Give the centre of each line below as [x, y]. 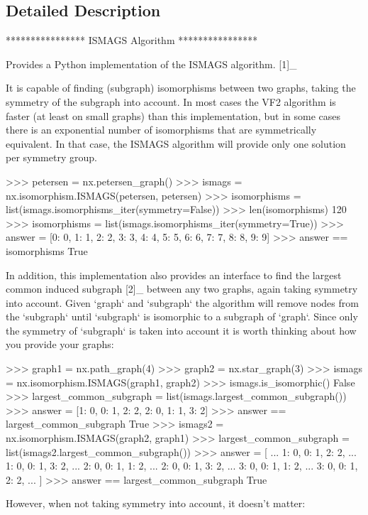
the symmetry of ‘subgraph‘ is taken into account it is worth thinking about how [181, 330]
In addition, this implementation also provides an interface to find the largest [174, 275]
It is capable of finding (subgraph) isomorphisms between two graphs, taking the [181, 88]
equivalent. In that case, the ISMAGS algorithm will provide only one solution [176, 143]
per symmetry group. [51, 157]
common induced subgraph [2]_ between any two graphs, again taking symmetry [182, 289]
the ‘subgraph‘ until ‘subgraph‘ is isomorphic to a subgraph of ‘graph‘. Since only [182, 316]
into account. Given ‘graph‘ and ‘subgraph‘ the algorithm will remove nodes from [182, 302]
